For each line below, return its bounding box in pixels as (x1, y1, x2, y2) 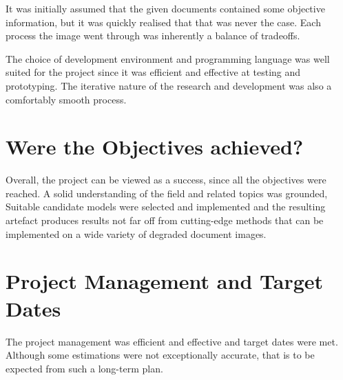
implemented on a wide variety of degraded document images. (6, 226, 267, 241)
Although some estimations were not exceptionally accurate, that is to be (6, 348, 315, 362)
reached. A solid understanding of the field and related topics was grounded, (6, 186, 328, 200)
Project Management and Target (6, 267, 324, 295)
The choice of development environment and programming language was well (6, 51, 330, 66)
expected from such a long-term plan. (6, 361, 163, 375)
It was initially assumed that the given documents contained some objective (6, 1, 325, 15)
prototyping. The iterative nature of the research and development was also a (6, 78, 332, 92)
